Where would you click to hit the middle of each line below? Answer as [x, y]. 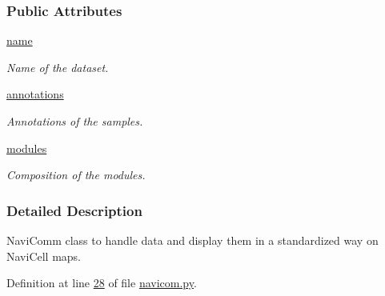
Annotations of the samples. [75, 121]
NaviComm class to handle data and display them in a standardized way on [192, 240]
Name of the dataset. [58, 67]
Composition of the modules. [76, 175]
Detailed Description [74, 210]
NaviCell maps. [44, 256]
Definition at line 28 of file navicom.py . [102, 283]
